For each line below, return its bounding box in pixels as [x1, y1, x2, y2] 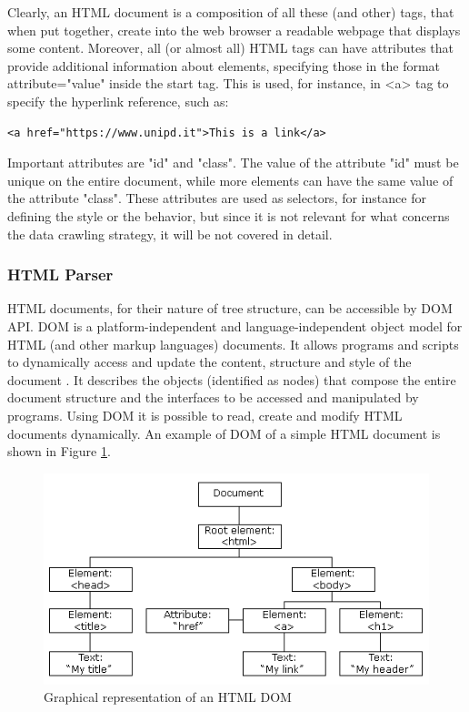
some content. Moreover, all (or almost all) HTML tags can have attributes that [7, 38, 454, 57]
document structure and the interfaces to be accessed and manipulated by [7, 388, 419, 407]
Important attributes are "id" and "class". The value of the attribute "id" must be [7, 153, 459, 172]
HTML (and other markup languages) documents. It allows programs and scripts [7, 334, 459, 353]
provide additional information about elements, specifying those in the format [7, 56, 441, 75]
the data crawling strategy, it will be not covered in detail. [7, 224, 333, 243]
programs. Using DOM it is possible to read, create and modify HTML [7, 405, 403, 424]
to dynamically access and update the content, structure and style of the [7, 352, 412, 371]
